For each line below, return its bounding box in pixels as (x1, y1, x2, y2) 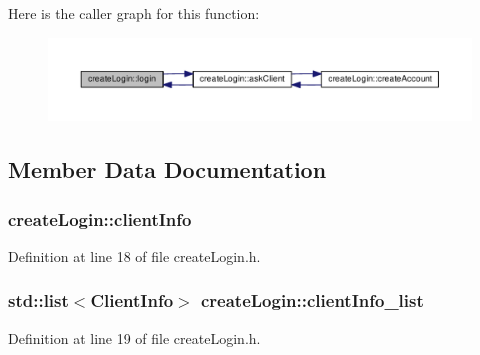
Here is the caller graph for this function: (8, 3, 260, 23)
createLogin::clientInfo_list (200, 288, 424, 313)
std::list (8, 288, 69, 313)
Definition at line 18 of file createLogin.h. (8, 245, 261, 266)
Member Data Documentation (8, 154, 327, 185)
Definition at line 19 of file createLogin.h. (8, 327, 261, 348)
